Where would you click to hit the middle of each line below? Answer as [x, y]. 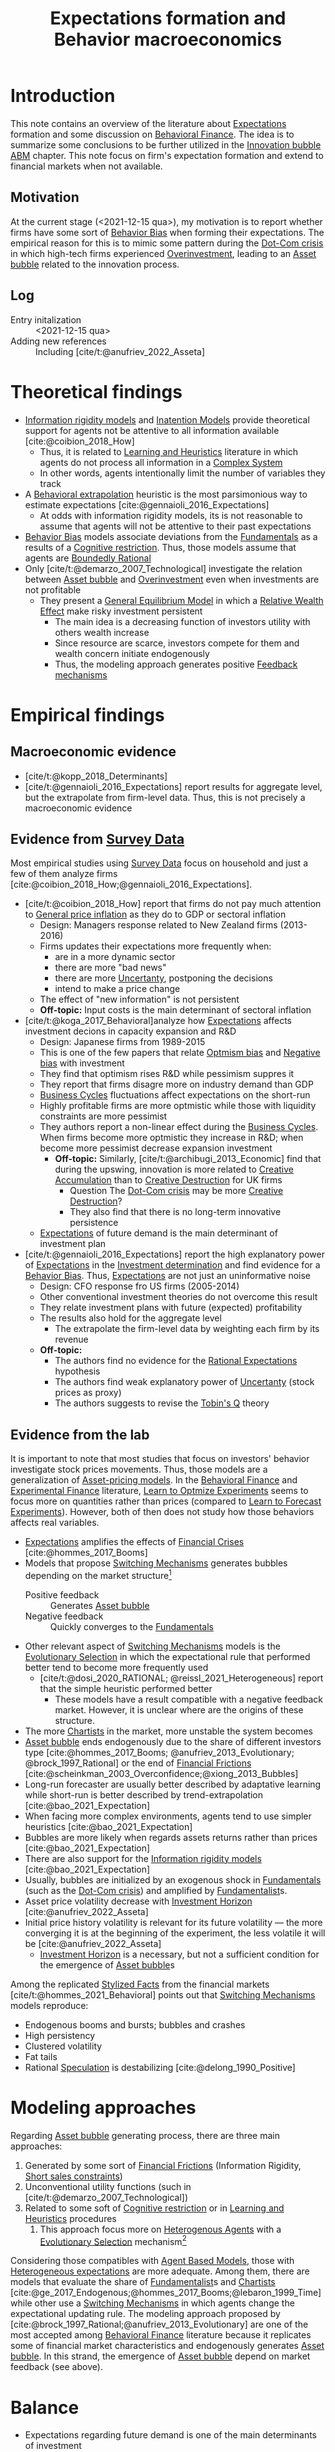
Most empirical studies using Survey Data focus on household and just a [159, 863]
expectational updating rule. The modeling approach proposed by [145, 2314]
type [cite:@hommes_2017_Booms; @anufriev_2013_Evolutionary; [159, 1752]
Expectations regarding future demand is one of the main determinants [171, 2435]
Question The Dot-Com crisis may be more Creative [176, 1191]
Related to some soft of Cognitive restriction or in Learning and [154, 2208]
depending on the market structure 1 [98, 1574]
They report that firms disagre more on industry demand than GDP [176, 1084]
